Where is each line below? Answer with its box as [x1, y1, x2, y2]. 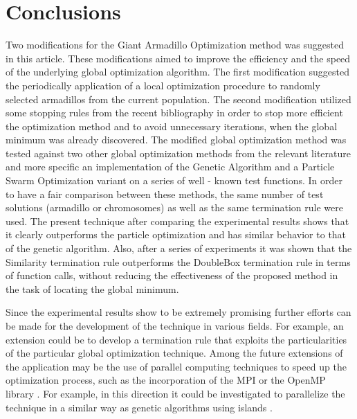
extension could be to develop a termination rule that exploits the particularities [6, 332, 347, 346]
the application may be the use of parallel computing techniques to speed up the [6, 359, 347, 373]
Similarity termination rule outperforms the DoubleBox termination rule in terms [6, 254, 351, 269]
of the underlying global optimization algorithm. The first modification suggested [6, 64, 350, 79]
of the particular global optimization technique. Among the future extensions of [6, 346, 343, 360]
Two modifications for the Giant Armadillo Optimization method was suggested [6, 37, 344, 52]
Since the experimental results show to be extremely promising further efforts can [6, 305, 351, 319]
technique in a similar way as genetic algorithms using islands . [6, 400, 273, 414]
